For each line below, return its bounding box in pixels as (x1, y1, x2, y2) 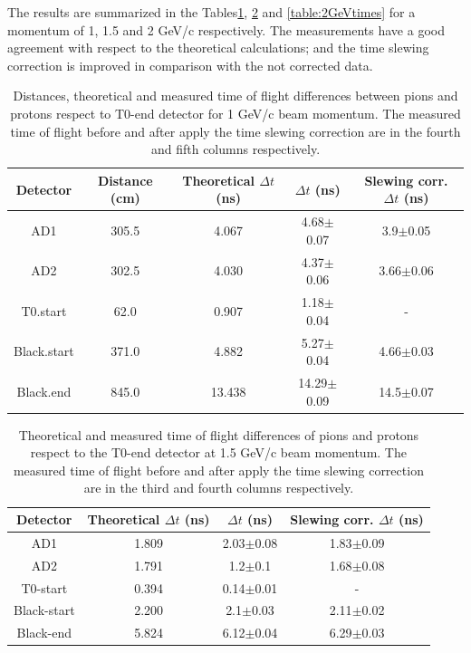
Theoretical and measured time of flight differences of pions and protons (18, 425, 419, 444)
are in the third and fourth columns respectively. (83, 478, 354, 497)
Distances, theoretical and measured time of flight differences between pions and (13, 86, 458, 105)
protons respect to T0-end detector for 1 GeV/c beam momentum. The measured (10, 103, 461, 122)
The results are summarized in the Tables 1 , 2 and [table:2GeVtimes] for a (7, 3, 416, 21)
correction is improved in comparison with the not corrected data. (7, 55, 373, 74)
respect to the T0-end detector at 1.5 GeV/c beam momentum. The (30, 443, 407, 462)
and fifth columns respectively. (150, 139, 321, 158)
